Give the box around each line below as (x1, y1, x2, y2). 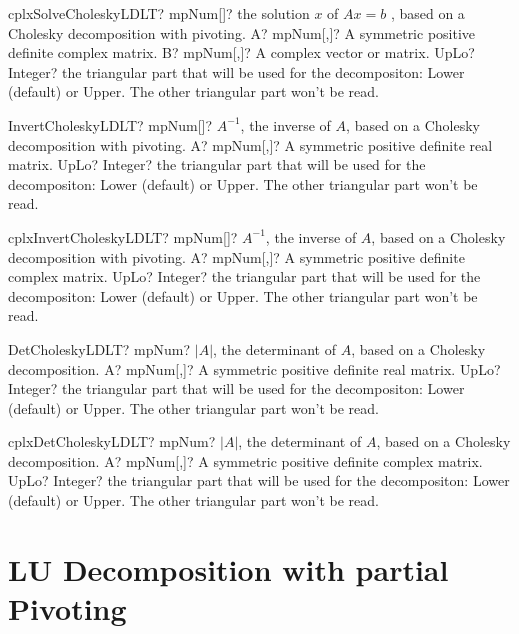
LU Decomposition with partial (8, 548, 449, 589)
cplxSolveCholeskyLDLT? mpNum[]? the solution (8, 3, 310, 23)
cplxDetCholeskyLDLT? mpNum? (8, 431, 216, 452)
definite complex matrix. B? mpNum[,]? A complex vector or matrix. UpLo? (8, 42, 475, 63)
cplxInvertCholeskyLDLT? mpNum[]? (8, 226, 238, 247)
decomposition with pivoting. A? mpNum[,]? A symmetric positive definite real (8, 134, 493, 155)
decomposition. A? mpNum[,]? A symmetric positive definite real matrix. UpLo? (8, 358, 501, 379)
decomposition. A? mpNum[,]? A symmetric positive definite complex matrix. (8, 450, 483, 471)
